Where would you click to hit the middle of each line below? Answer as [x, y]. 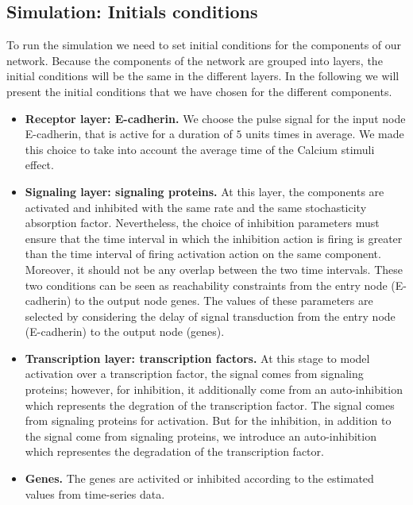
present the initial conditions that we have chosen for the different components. [199, 91]
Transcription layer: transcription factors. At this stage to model [197, 358]
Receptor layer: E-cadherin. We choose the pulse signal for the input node [215, 118]
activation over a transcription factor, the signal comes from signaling [194, 374]
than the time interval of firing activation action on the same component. [203, 254]
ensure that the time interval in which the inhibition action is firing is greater [214, 238]
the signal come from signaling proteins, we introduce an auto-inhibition [201, 436]
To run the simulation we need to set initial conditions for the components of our [204, 45]
